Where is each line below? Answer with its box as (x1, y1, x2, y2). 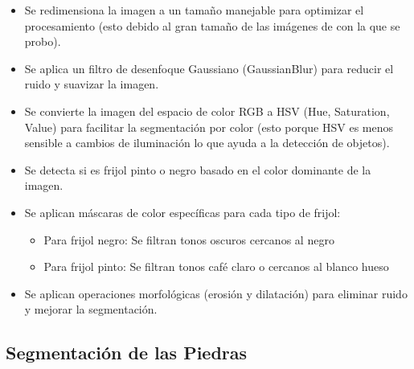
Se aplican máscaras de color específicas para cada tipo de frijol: (24, 203, 341, 220)
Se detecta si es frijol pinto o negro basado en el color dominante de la (24, 161, 371, 178)
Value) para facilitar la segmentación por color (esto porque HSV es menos (24, 118, 394, 135)
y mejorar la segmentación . (24, 301, 158, 318)
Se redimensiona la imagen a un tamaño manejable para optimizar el (24, 2, 364, 18)
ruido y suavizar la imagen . (24, 76, 159, 92)
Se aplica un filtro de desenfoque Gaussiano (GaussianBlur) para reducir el (24, 59, 394, 76)
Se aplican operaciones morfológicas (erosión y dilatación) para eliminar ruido (24, 285, 408, 301)
